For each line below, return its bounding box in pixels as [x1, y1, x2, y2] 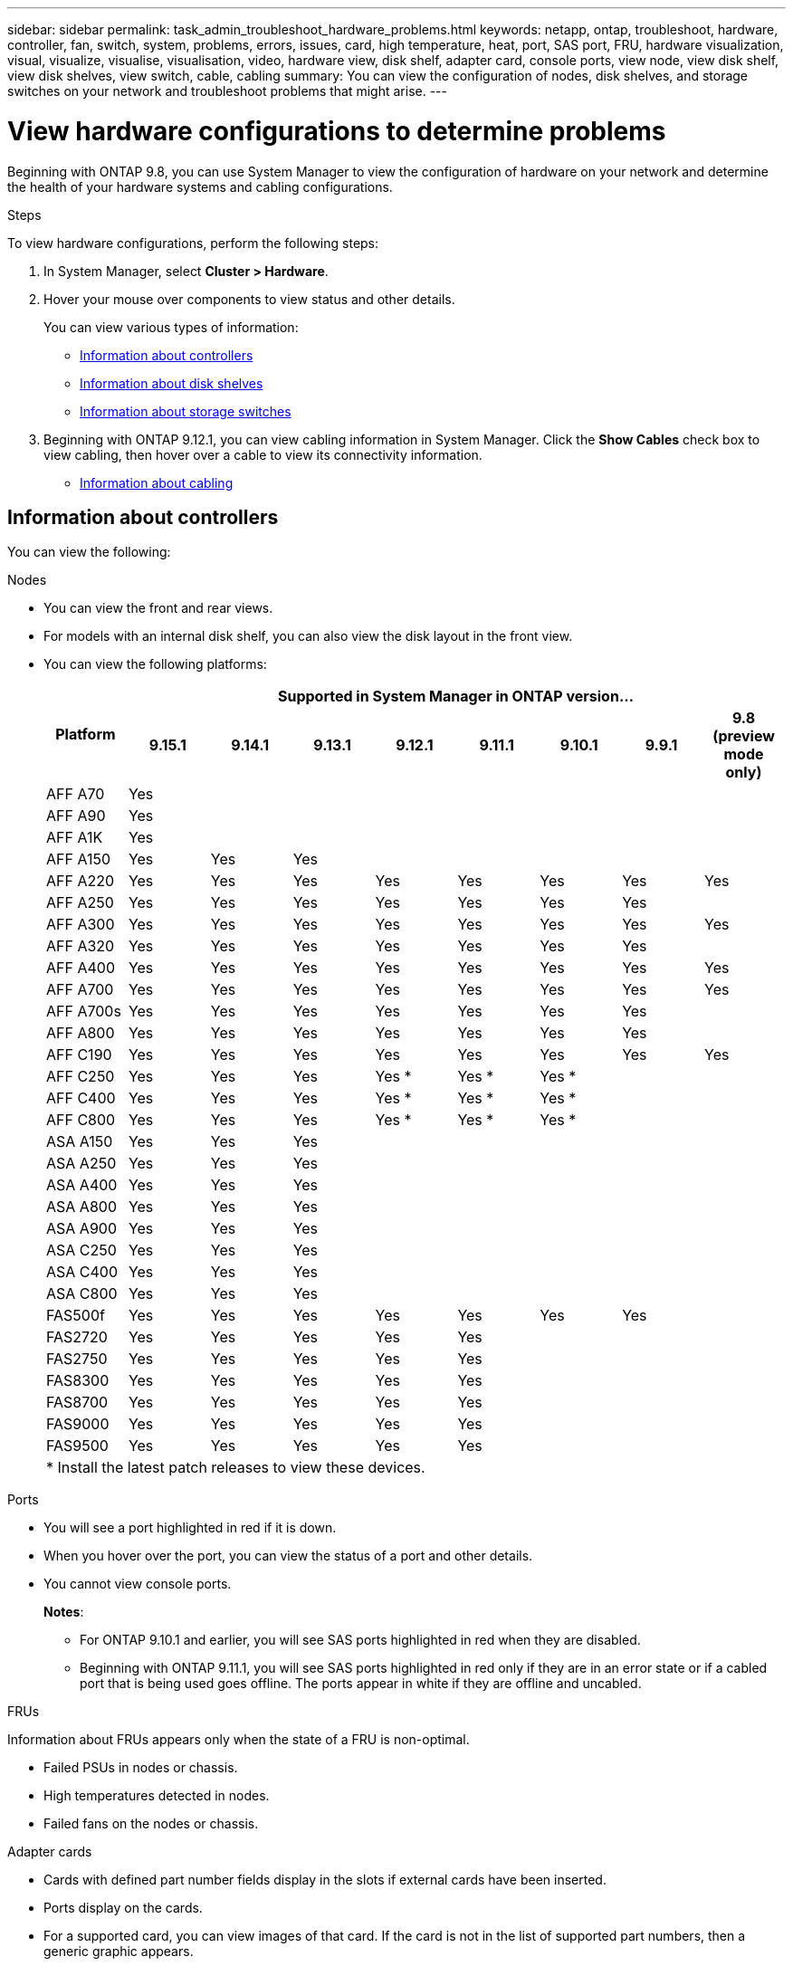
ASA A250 [46, 1154, 117, 1173]
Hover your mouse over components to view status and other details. [43, 291, 455, 307]
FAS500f [46, 1306, 105, 1325]
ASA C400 [46, 1263, 119, 1282]
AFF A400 [46, 959, 115, 978]
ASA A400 [46, 1176, 118, 1195]
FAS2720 [46, 1328, 108, 1347]
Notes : [43, 1604, 84, 1620]
